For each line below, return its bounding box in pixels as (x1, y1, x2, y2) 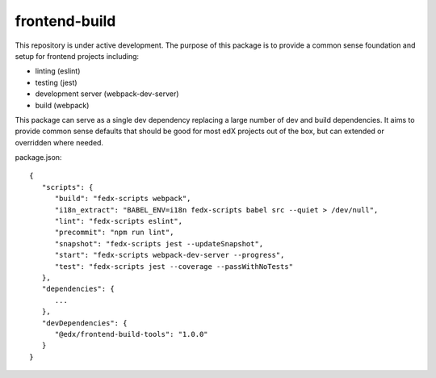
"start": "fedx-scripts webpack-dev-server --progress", (54, 250, 285, 260)
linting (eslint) (35, 66, 81, 76)
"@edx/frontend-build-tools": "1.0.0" (54, 330, 209, 338)
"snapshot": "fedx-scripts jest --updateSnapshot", (54, 239, 264, 248)
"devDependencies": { (41, 318, 128, 327)
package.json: (15, 153, 62, 162)
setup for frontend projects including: (15, 51, 140, 61)
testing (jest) (35, 78, 78, 87)
